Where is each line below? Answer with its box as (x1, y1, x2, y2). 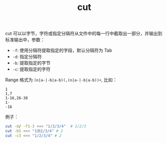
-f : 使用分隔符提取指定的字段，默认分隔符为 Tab (12, 47, 112, 54)
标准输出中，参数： (5, 37, 45, 43)
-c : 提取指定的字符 (12, 66, 51, 72)
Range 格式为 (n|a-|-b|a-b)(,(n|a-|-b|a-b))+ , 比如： (5, 77, 117, 83)
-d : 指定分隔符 (12, 54, 42, 60)
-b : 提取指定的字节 (12, 60, 51, 66)
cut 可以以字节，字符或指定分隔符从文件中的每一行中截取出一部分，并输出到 (5, 31, 162, 37)
